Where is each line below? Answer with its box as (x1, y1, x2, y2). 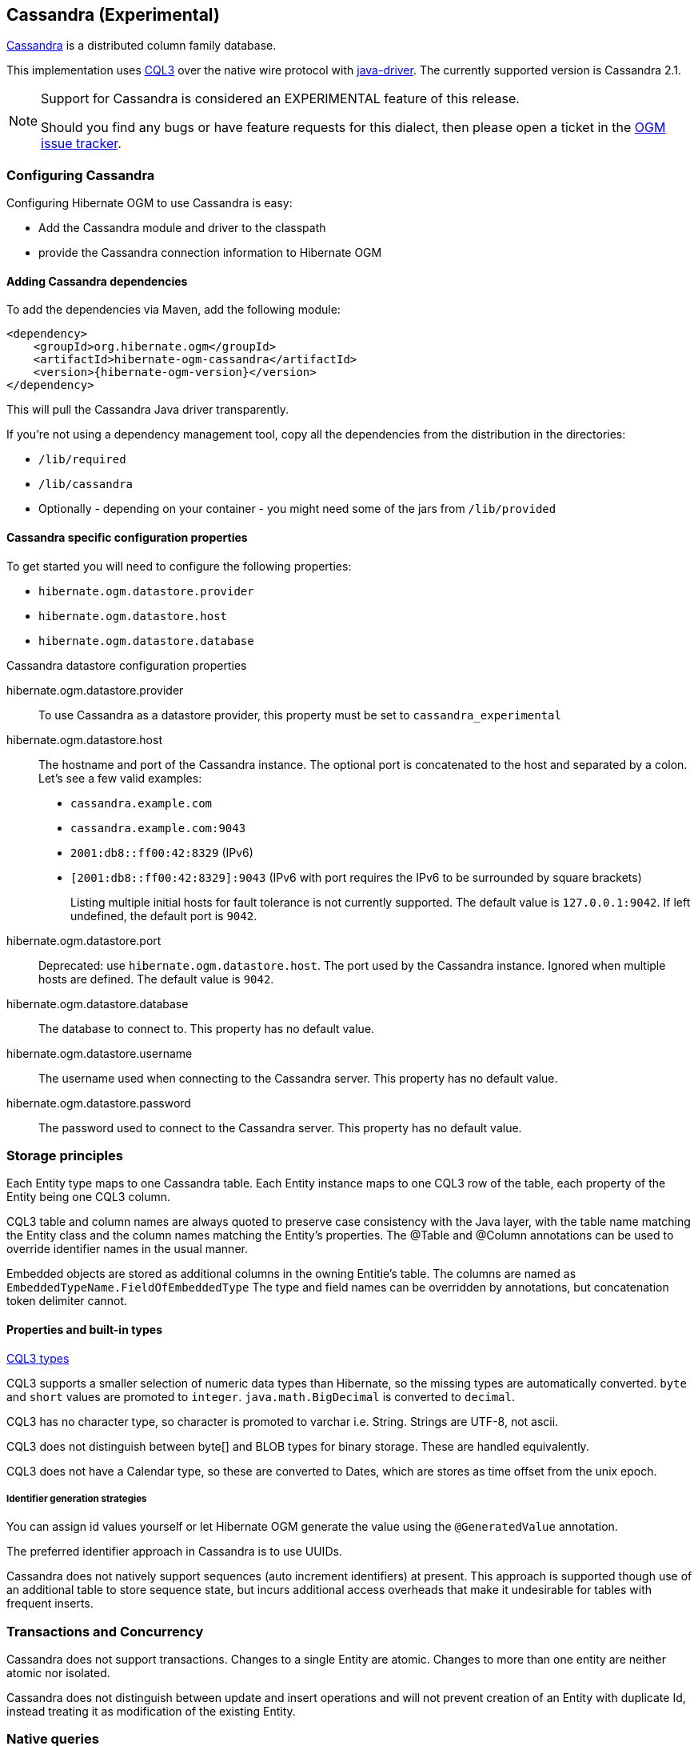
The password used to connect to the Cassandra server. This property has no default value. (38, 1120, 522, 1135)
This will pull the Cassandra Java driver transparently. (6, 402, 289, 417)
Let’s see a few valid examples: (38, 771, 202, 785)
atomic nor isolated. (6, 1666, 110, 1680)
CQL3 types (6, 1351, 70, 1365)
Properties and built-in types (6, 1322, 163, 1336)
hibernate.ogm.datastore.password (6, 1095, 191, 1110)
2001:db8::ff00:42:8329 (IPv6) (70, 845, 253, 859)
